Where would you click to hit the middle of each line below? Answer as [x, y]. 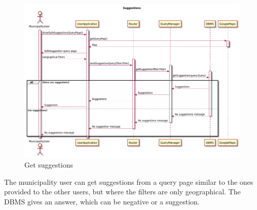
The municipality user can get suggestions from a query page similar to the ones [129, 181]
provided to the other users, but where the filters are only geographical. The [122, 192]
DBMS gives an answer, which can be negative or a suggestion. [102, 201]
